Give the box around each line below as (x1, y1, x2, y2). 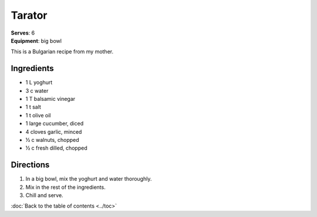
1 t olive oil (25, 111, 51, 118)
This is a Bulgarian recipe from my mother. (11, 48, 114, 55)
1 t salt (25, 103, 41, 111)
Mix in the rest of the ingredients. (25, 184, 106, 191)
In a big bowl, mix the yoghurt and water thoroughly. (25, 175, 152, 182)
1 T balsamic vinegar (25, 96, 76, 103)
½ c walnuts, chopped (25, 136, 79, 143)
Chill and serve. (25, 192, 64, 199)
